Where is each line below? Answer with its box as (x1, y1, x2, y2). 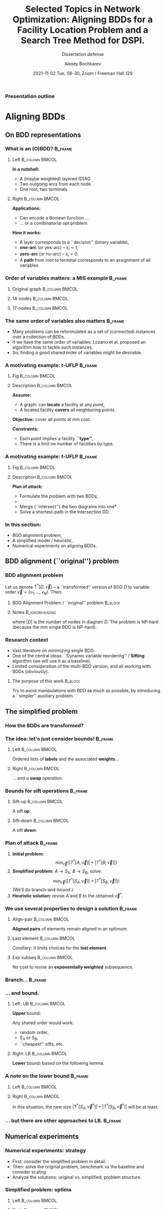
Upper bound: (12, 1010, 41, 1016)
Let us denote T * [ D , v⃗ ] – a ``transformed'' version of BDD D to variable (5, 583, 150, 590)
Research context (5, 636, 48, 643)
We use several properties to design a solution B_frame (5, 905, 137, 912)
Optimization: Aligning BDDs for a (12, 14, 153, 25)
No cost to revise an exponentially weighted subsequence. (12, 964, 134, 970)
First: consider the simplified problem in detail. (12, 1158, 107, 1164)
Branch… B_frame (5, 976, 47, 983)
